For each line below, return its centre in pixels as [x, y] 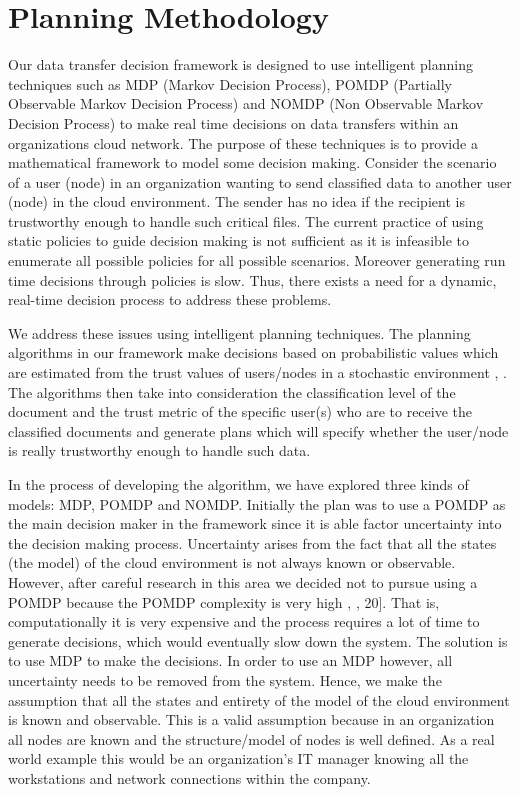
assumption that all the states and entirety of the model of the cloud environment [259, 699]
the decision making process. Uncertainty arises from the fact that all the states [252, 542]
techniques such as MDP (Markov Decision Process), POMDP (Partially [230, 83]
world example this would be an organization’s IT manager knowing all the [238, 758]
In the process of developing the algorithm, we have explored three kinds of [238, 484]
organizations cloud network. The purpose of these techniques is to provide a [243, 142]
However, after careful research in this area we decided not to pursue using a [243, 581]
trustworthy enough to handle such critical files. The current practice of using [246, 220]
